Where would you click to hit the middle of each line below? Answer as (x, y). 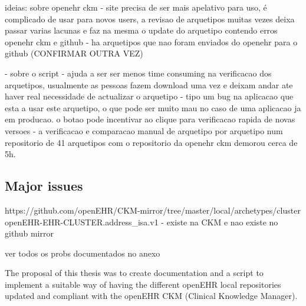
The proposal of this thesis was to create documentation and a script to (134, 273)
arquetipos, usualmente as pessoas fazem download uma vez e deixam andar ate (149, 84)
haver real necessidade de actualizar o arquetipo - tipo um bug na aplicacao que (149, 96)
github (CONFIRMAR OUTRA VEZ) (74, 53)
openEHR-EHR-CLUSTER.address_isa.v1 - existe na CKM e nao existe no (142, 222)
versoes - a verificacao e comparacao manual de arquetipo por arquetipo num (144, 130)
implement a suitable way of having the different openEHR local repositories (143, 284)
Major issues (44, 186)
